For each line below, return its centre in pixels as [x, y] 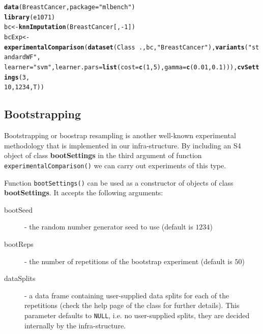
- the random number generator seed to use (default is [109, 227]
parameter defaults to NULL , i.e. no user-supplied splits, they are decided [137, 315]
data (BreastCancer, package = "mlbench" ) [70, 7]
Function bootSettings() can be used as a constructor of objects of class [119, 182]
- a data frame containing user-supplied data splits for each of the [127, 295]
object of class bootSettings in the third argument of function [103, 155]
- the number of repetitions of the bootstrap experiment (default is [128, 261]
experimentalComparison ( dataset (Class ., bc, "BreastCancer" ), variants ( [126, 47]
